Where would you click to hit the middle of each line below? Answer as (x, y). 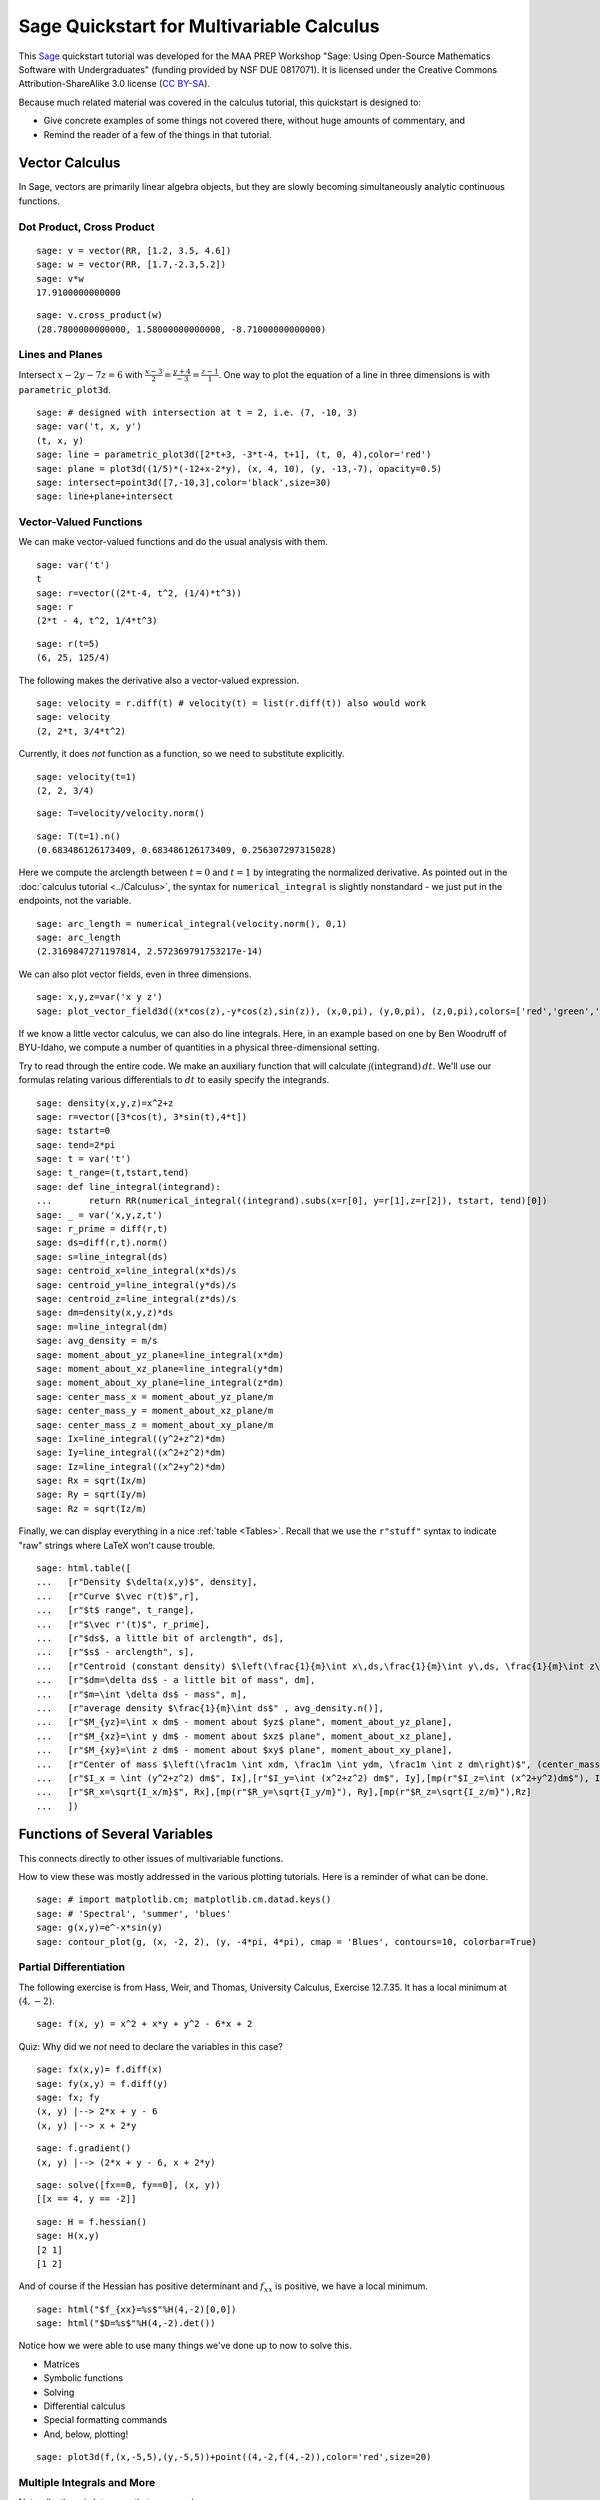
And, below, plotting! (86, 2434)
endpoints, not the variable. (75, 901)
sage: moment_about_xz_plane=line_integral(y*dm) (160, 1368)
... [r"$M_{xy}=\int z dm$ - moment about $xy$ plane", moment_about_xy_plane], (244, 1750)
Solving (59, 2392)
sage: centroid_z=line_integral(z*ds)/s (136, 1298)
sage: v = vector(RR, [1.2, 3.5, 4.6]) (134, 250)
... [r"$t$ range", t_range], (115, 1610)
